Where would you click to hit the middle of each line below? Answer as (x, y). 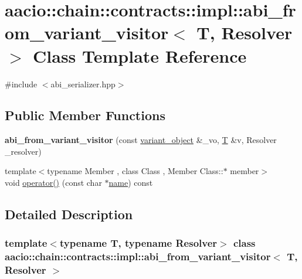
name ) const (131, 183)
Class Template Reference (140, 55)
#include (21, 84)
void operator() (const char (53, 183)
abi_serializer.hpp (83, 84)
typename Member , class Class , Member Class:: (135, 171)
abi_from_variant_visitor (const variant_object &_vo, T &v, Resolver (141, 140)
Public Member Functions (85, 115)
